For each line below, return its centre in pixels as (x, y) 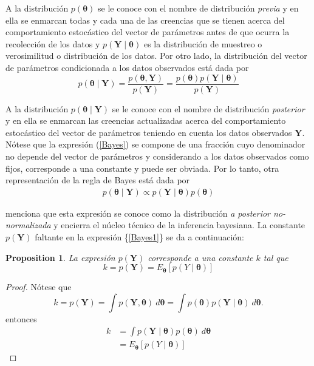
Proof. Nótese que (39, 287)
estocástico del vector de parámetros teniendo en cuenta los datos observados (149, 132)
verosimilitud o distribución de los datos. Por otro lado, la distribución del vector (156, 56)
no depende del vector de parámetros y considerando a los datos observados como (157, 156)
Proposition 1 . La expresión (60, 257)
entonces (21, 318)
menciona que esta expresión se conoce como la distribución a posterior (138, 213)
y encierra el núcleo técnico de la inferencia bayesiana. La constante (179, 225)
